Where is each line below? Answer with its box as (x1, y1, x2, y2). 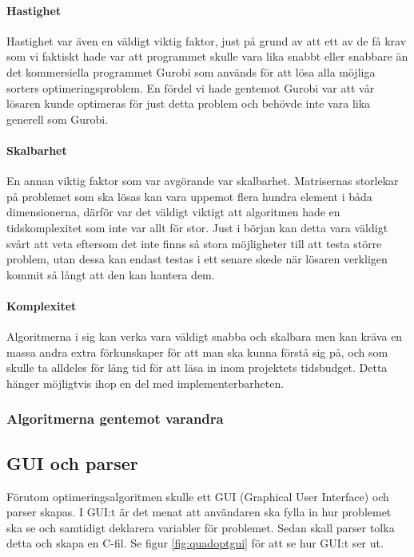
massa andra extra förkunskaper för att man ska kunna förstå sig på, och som (6, 343, 388, 360)
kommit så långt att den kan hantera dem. (6, 266, 215, 282)
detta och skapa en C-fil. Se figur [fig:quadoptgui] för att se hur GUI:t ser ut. (6, 535, 384, 551)
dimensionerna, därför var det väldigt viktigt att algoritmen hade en (6, 203, 340, 220)
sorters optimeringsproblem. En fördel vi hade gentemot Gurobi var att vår (6, 79, 375, 96)
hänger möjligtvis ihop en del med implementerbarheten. (6, 374, 285, 391)
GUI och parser (6, 450, 138, 475)
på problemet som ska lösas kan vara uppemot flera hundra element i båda (6, 188, 372, 204)
